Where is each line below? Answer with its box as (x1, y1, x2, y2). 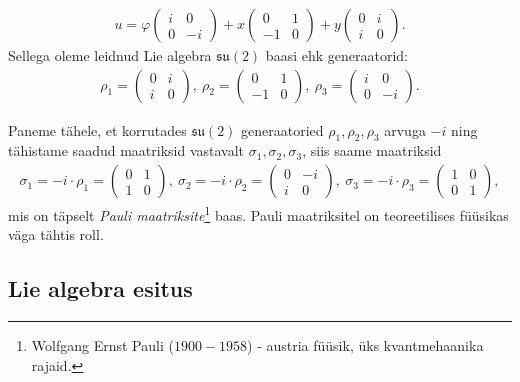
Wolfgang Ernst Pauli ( (31, 335, 174, 356)
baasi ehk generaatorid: (265, 45, 408, 66)
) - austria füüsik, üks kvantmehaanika (247, 335, 484, 356)
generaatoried (241, 119, 324, 140)
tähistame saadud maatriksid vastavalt (8, 140, 245, 161)
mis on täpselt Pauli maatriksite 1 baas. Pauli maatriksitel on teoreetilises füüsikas (8, 202, 509, 225)
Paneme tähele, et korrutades (8, 119, 187, 140)
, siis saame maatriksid (302, 140, 442, 161)
